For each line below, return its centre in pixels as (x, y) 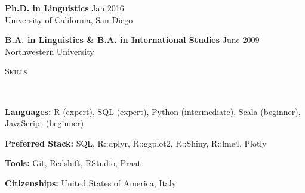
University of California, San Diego (69, 19)
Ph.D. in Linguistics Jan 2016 (64, 8)
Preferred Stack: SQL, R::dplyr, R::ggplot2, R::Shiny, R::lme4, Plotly (136, 143)
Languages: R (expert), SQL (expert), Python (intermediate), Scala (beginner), (153, 111)
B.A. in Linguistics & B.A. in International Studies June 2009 (132, 40)
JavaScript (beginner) (44, 123)
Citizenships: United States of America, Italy (91, 183)
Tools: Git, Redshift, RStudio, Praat (73, 163)
